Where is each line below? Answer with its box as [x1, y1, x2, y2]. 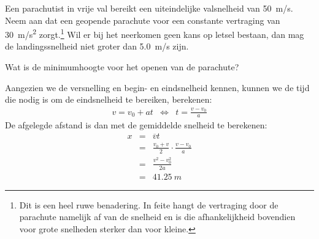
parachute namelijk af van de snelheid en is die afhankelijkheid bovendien [19, 210, 296, 223]
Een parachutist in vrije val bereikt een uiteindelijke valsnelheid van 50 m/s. [5, 2, 293, 14]
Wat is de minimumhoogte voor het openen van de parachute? [5, 61, 239, 73]
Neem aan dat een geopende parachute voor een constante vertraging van [5, 13, 280, 26]
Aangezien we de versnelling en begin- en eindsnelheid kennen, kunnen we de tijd [5, 81, 310, 94]
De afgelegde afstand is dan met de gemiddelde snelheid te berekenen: [5, 119, 267, 131]
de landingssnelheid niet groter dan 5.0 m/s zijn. [5, 40, 189, 53]
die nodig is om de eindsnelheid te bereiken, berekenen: [5, 93, 212, 106]
